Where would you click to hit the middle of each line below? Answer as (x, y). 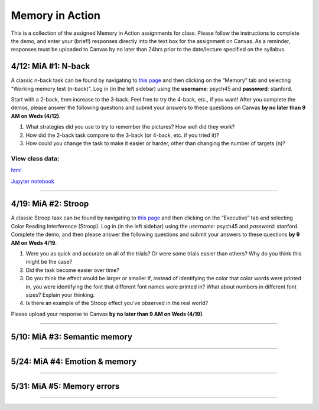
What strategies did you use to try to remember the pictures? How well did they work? (130, 127)
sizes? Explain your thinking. (60, 294)
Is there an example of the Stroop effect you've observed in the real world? (117, 303)
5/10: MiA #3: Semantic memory (72, 337)
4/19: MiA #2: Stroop (50, 204)
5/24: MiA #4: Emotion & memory (74, 361)
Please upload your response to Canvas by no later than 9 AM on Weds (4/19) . (107, 314)
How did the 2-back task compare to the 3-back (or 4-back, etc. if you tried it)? (123, 135)
